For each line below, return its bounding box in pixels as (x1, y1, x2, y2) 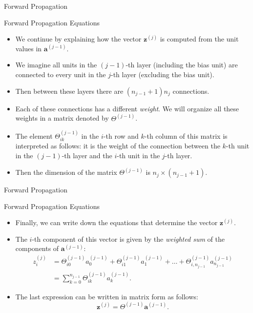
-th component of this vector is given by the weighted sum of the (32, 233, 225, 244)
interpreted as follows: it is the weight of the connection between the (15, 141, 220, 151)
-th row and (103, 131, 139, 141)
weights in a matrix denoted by (15, 113, 109, 123)
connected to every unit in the (15, 69, 106, 79)
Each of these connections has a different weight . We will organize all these (15, 103, 239, 113)
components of (15, 243, 59, 253)
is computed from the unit (160, 34, 239, 44)
